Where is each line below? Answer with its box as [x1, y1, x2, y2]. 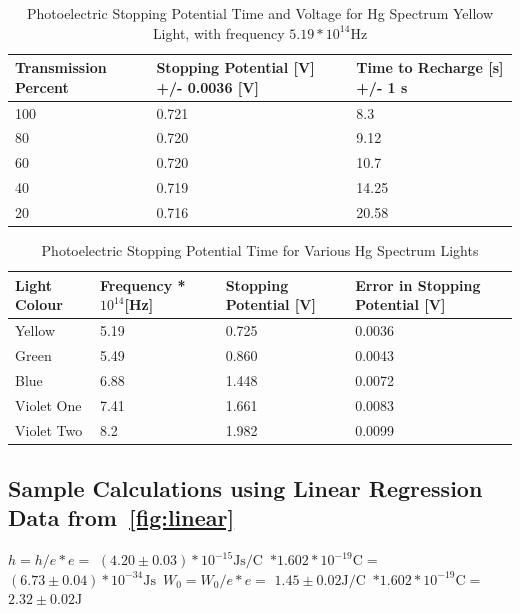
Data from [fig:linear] [8, 502, 235, 533]
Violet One [15, 394, 82, 415]
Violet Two [15, 419, 83, 440]
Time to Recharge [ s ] [356, 57, 504, 78]
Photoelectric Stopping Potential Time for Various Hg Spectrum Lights [41, 240, 479, 261]
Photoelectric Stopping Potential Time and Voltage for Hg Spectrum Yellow [26, 3, 494, 23]
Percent [15, 76, 69, 97]
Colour [15, 294, 63, 315]
